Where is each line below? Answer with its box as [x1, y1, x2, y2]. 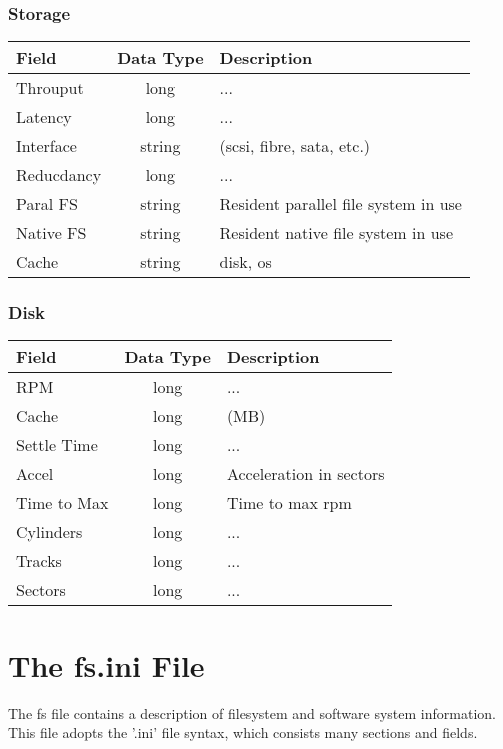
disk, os [219, 250, 272, 274]
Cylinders [16, 520, 83, 544]
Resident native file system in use [219, 221, 454, 245]
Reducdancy [16, 163, 102, 187]
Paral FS [16, 192, 78, 216]
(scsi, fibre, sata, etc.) [219, 134, 371, 158]
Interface [16, 134, 77, 158]
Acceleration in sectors [226, 462, 385, 486]
